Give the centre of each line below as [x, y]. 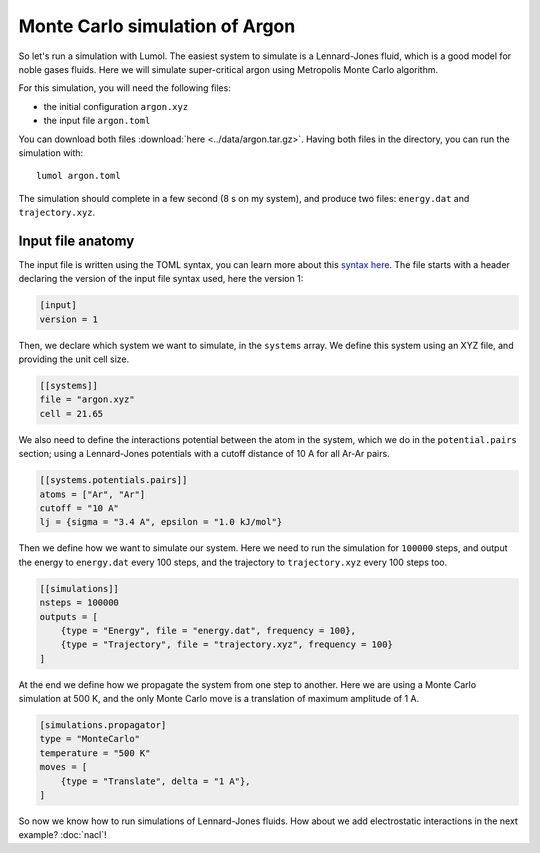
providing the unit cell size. [74, 359]
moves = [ [63, 767]
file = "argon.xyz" [87, 399]
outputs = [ [69, 616]
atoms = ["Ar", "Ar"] [92, 494]
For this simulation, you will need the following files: [125, 88]
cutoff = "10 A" [79, 508]
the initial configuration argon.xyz [116, 106]
